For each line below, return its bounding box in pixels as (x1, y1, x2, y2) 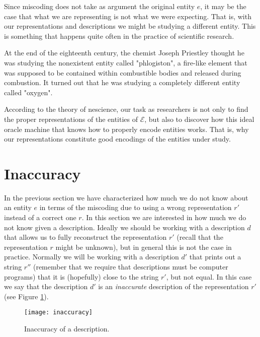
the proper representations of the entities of (4, 113, 138, 124)
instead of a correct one (4, 212, 76, 223)
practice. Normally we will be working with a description (4, 251, 179, 262)
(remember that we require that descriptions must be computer (33, 261, 228, 272)
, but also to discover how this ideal (144, 113, 254, 124)
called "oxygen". (4, 87, 53, 97)
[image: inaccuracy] (24, 309, 93, 316)
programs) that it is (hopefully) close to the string (4, 271, 159, 282)
